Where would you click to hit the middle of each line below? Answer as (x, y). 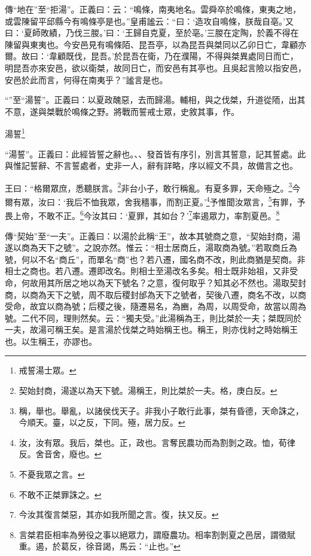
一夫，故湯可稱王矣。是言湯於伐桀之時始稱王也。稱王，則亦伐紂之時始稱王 (151, 329)
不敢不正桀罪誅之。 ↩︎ (60, 494)
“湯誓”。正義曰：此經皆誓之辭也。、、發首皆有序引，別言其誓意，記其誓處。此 (155, 154)
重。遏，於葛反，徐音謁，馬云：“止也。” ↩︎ (100, 546)
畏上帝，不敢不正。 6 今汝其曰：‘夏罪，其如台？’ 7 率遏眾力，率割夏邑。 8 (142, 215)
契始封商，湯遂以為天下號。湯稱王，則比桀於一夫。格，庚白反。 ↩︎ (148, 391)
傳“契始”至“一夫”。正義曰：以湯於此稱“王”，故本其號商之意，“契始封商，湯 (153, 236)
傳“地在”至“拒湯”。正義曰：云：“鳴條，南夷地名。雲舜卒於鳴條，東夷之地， (153, 9)
